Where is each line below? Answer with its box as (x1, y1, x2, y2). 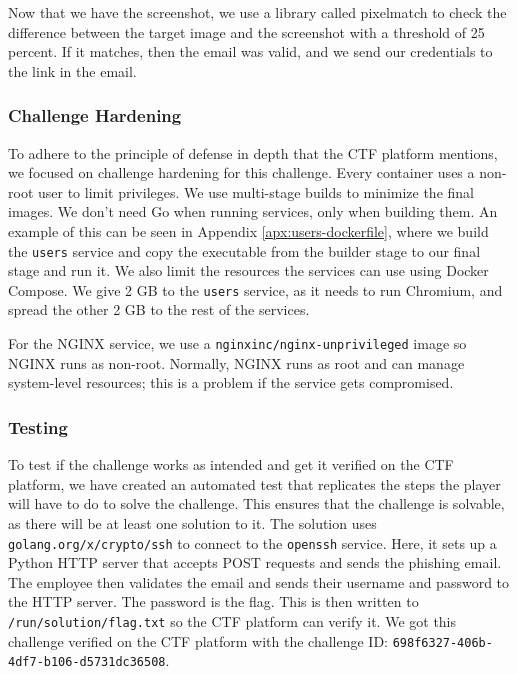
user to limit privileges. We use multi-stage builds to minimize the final (37, 181, 474, 202)
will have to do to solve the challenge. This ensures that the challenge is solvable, (8, 493, 505, 514)
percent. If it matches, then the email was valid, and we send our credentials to (8, 41, 493, 62)
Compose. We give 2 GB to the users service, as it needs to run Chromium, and (8, 279, 503, 300)
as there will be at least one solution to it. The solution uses (8, 512, 377, 533)
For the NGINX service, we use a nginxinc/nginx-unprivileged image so (8, 333, 467, 354)
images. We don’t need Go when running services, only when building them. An (8, 201, 498, 222)
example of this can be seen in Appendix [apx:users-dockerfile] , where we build (8, 220, 489, 241)
